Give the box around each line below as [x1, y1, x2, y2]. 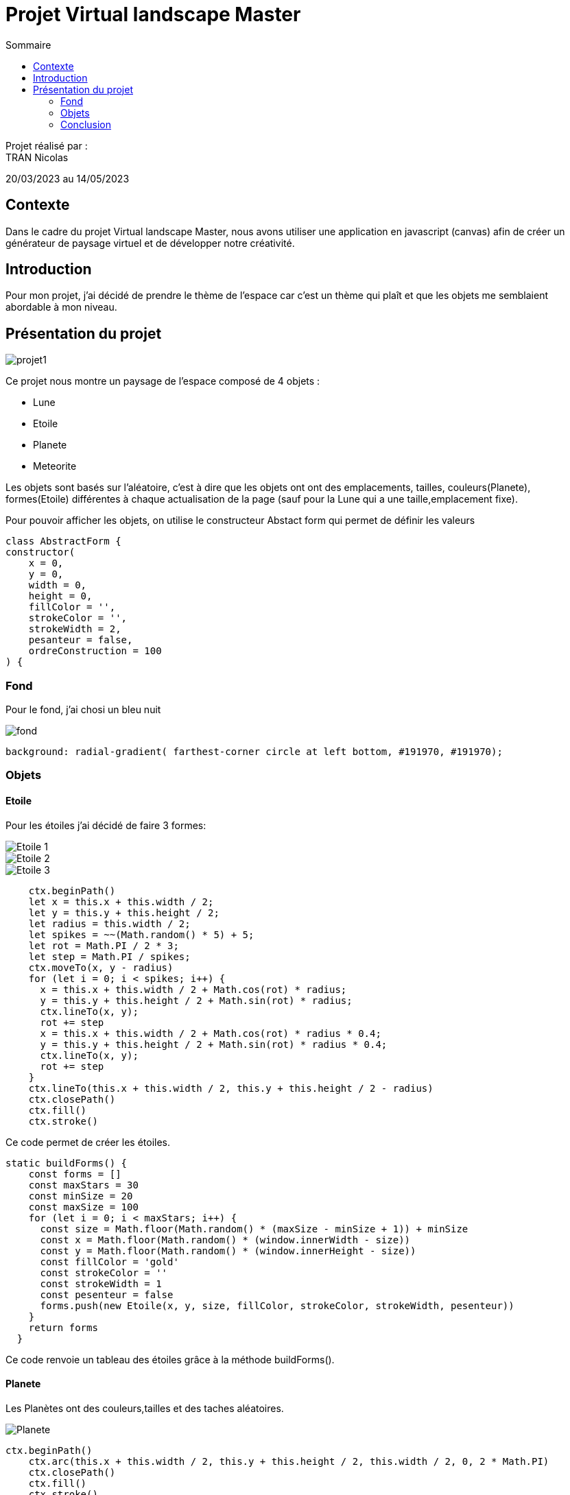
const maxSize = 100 [28, 1201, 139, 1212]
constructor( [5, 547, 75, 558]
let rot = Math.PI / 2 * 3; [28, 940, 179, 951]
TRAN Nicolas [5, 151, 69, 163]
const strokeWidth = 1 [40, 1278, 162, 1289]
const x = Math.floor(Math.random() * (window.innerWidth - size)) [40, 1234, 411, 1245]
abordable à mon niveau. [5, 301, 117, 313]
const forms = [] [28, 1168, 121, 1180]
